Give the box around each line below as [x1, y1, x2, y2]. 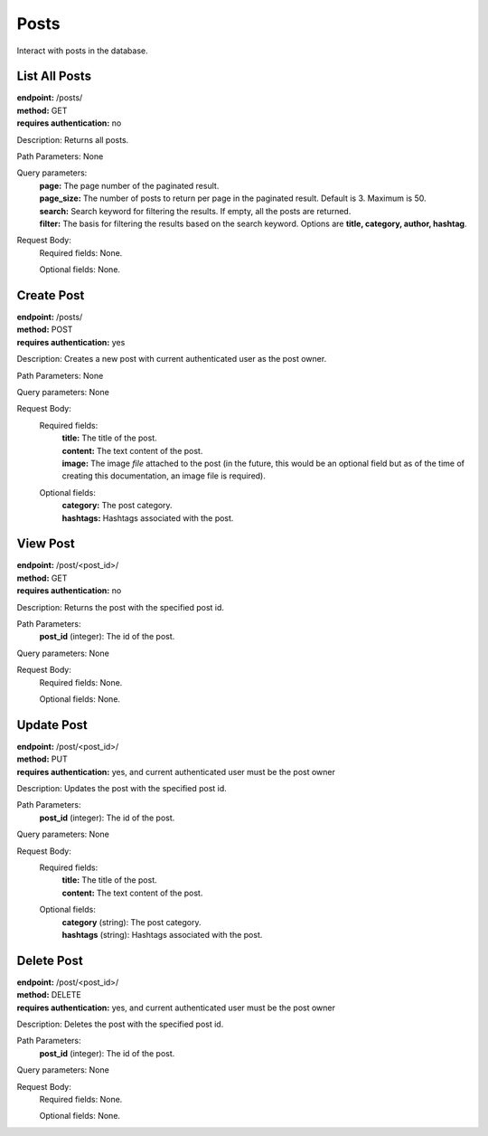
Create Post [16, 288, 85, 303]
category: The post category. [61, 500, 173, 511]
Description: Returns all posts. [16, 134, 129, 145]
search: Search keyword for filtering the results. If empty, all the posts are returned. [39, 205, 352, 216]
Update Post [16, 717, 88, 733]
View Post [16, 536, 76, 552]
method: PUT [16, 753, 68, 764]
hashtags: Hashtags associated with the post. [61, 512, 234, 524]
